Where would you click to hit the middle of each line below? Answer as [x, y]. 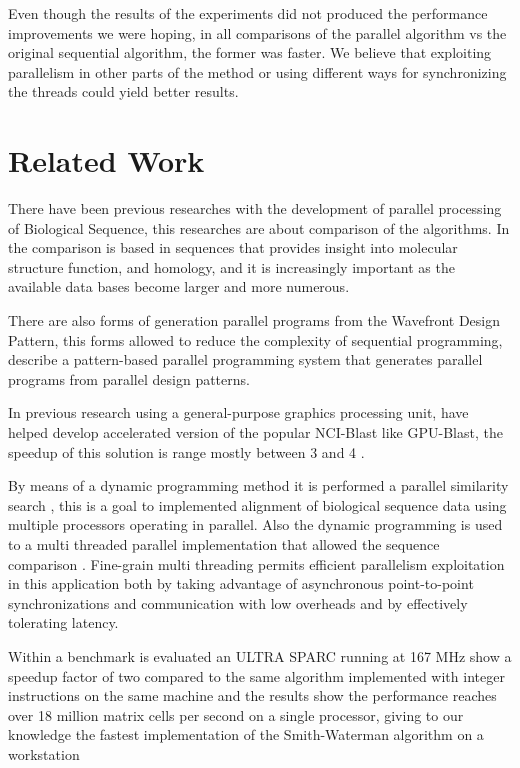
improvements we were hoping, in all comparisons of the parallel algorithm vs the [257, 32]
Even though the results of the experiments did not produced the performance [248, 13]
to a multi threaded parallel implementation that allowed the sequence [224, 544]
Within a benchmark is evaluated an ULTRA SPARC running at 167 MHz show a [260, 655]
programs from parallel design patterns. [129, 378]
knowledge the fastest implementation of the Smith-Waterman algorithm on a [246, 734]
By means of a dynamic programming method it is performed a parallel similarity [258, 485]
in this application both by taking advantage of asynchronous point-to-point [241, 583]
